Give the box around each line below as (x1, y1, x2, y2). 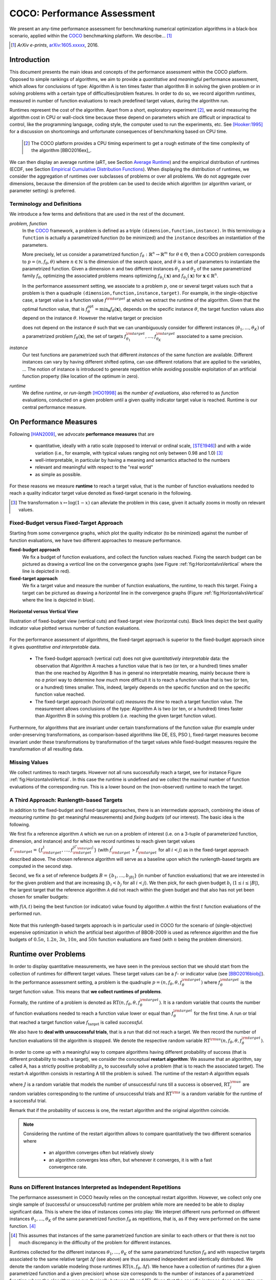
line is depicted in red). (22, 568, 71, 574)
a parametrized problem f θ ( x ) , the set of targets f (22, 333, 127, 340)
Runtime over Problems (9, 950, 86, 958)
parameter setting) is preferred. (9, 187, 76, 194)
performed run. (9, 910, 42, 916)
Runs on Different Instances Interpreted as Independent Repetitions (9, 1183, 181, 1190)
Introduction (9, 55, 50, 64)
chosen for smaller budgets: (9, 894, 69, 900)
